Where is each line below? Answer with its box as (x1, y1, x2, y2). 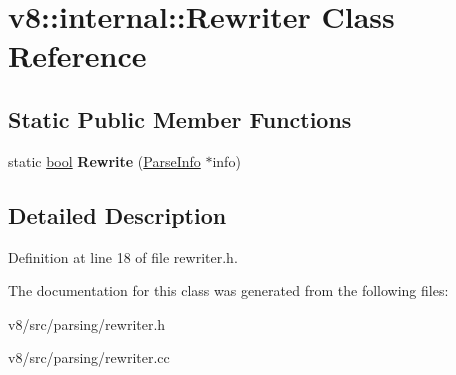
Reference (8, 35, 147, 76)
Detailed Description (8, 199, 227, 230)
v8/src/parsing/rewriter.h (8, 313, 166, 334)
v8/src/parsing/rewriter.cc (8, 347, 170, 368)
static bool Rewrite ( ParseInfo (8, 150, 201, 171)
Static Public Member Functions (8, 103, 352, 134)
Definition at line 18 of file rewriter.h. (8, 246, 238, 267)
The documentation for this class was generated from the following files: (8, 280, 449, 301)
